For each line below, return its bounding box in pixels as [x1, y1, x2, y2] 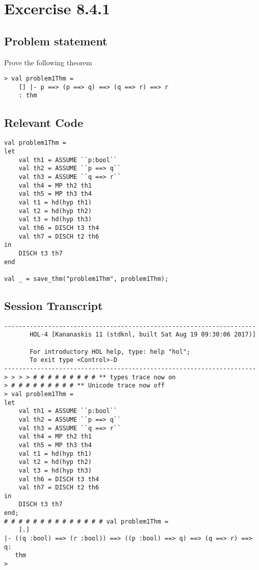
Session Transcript [4, 297, 103, 313]
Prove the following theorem [4, 57, 92, 67]
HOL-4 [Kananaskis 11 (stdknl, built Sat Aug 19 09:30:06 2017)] [30, 331, 256, 339]
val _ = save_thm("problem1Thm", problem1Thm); [4, 275, 169, 282]
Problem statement [4, 33, 108, 48]
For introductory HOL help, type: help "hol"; [30, 348, 191, 355]
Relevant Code [4, 114, 83, 130]
